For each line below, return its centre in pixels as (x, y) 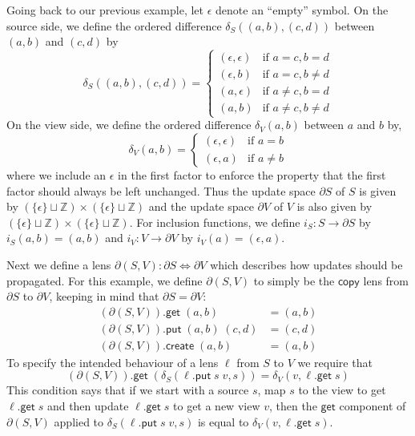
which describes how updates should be (306, 264)
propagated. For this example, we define (105, 280)
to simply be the (294, 280)
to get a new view (217, 406)
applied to (79, 421)
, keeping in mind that (104, 296)
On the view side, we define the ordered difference (129, 125)
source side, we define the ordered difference (114, 25)
